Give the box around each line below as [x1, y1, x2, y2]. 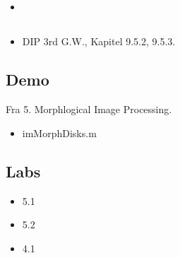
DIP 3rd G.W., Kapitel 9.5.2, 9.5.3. [22, 34, 176, 49]
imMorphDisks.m [22, 125, 97, 140]
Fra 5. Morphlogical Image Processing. [6, 102, 172, 117]
